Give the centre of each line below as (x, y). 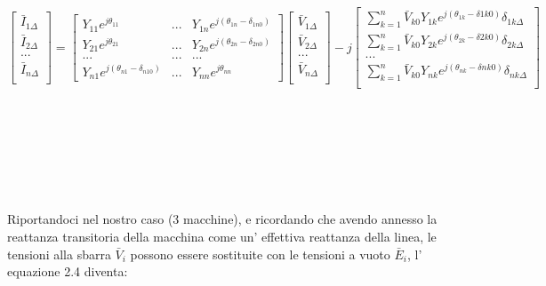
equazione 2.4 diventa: (68, 271)
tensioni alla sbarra (59, 254)
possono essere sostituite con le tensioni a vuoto (260, 254)
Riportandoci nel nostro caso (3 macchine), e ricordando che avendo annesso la (222, 219)
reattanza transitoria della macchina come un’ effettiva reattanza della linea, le (222, 236)
